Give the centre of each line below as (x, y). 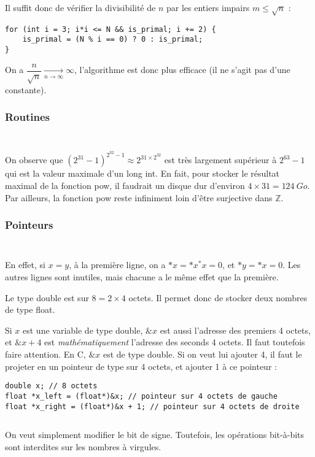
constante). (26, 89)
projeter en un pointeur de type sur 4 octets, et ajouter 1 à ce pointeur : (141, 366)
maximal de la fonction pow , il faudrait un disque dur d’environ (125, 186)
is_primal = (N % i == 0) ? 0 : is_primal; (113, 40)
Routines (28, 117)
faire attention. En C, (45, 354)
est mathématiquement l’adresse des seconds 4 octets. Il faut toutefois (175, 342)
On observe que (34, 160)
